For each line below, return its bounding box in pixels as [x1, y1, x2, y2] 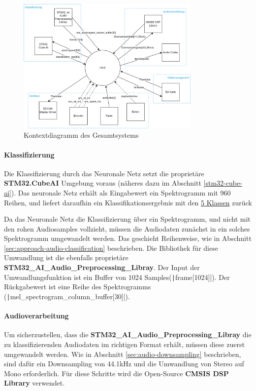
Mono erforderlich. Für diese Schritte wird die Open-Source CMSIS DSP [4, 368, 229, 378]
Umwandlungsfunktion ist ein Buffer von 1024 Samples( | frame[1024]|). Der [4, 272, 230, 282]
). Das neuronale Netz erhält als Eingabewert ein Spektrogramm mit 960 [11, 187, 231, 197]
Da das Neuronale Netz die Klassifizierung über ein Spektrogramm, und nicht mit [4, 214, 251, 224]
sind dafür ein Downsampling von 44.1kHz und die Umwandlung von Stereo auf [4, 358, 244, 369]
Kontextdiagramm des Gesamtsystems [24, 130, 139, 140]
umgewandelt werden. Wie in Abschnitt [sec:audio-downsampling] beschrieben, [4, 349, 241, 359]
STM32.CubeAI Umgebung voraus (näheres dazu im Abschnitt [4, 178, 201, 188]
